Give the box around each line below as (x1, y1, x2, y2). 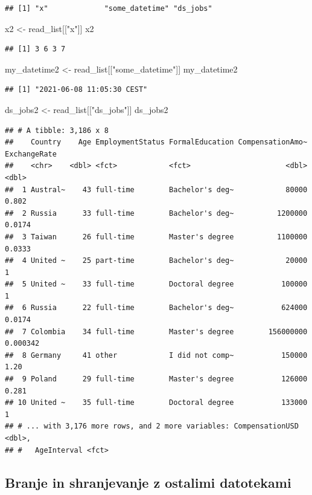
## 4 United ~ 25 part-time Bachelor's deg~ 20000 (5, 256, 308, 265)
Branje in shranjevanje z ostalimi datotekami (5, 473, 291, 491)
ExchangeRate (5, 149, 57, 158)
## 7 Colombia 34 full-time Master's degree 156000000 (5, 327, 308, 336)
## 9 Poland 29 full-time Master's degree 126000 (5, 375, 308, 384)
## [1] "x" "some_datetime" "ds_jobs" (5, 4, 212, 13)
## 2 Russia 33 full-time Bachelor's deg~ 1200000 (5, 209, 308, 218)
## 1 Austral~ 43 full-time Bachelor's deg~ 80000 (5, 185, 308, 194)
